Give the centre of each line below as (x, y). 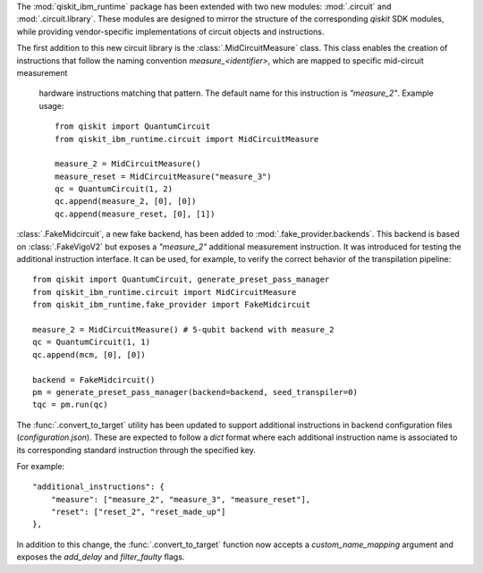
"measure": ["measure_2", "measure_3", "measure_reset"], (181, 499)
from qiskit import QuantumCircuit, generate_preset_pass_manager (181, 280)
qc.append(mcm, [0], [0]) (89, 354)
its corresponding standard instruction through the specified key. (136, 450)
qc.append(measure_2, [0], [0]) (126, 202)
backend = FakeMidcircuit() (94, 379)
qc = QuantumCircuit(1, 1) (92, 342)
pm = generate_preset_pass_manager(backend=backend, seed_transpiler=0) (195, 392)
